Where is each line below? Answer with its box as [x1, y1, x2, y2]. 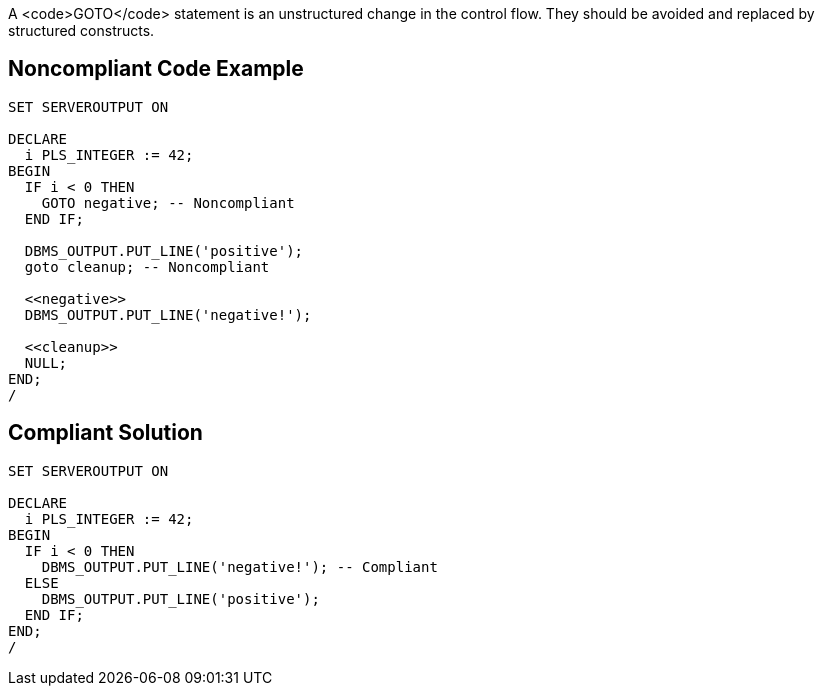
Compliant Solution [8, 420, 203, 446]
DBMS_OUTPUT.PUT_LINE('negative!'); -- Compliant [41, 558, 438, 575]
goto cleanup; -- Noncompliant [24, 258, 270, 275]
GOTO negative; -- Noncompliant [41, 194, 295, 211]
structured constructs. [8, 22, 155, 39]
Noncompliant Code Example [8, 56, 304, 82]
